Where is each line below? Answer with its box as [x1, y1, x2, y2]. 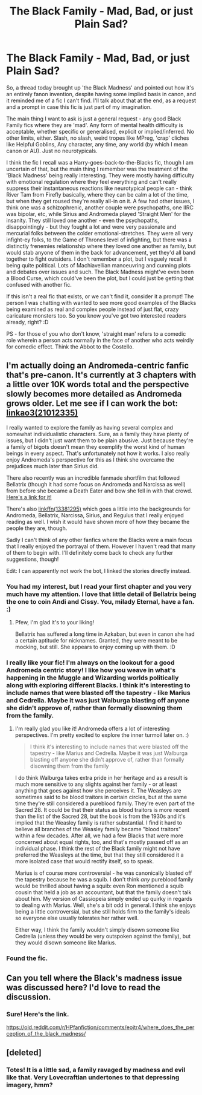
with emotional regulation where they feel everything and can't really [6, 178, 177, 185]
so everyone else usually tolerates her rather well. [14, 915, 139, 922]
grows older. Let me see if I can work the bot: [6, 398, 178, 409]
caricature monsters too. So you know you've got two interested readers [6, 312, 187, 319]
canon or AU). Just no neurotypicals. [6, 147, 98, 154]
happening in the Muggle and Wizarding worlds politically [6, 673, 179, 682]
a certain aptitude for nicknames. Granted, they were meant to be [14, 637, 178, 644]
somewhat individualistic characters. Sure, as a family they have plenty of [6, 430, 189, 437]
